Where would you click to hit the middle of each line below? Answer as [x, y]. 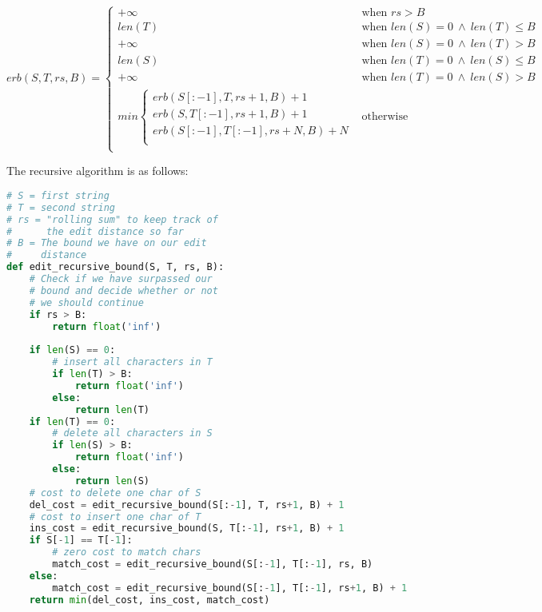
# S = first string [58, 195]
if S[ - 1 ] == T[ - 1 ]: [81, 540]
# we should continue [86, 302]
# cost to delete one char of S [115, 493]
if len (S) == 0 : [72, 350]
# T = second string [61, 207]
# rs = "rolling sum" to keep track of [112, 219]
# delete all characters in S [132, 433]
